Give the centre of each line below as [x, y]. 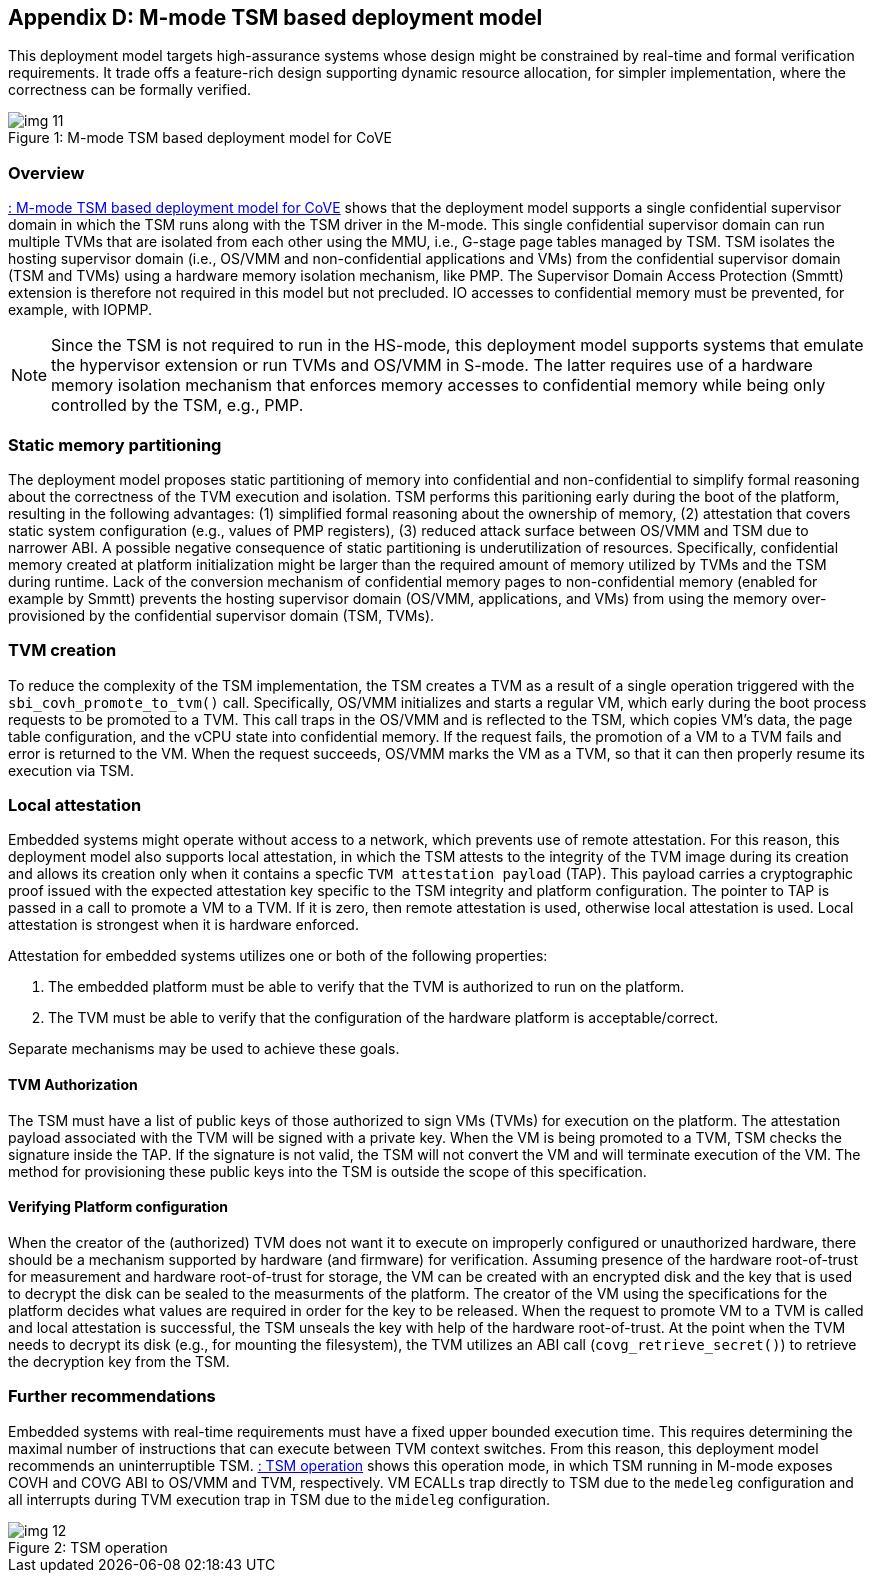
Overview [46, 172]
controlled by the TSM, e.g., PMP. [177, 405]
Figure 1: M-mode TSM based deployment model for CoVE [200, 138]
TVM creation [62, 650]
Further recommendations [112, 1396]
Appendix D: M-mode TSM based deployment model [275, 17]
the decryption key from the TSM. [119, 1361]
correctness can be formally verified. [130, 90]
